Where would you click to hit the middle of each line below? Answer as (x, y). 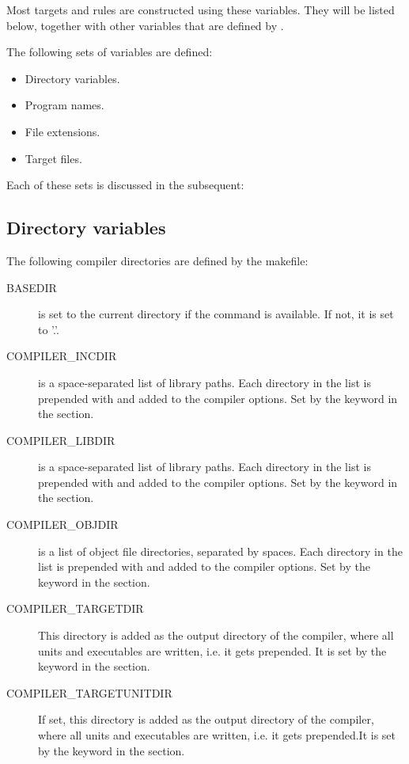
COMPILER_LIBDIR (61, 440)
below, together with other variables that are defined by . (145, 25)
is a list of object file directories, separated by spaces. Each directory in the (220, 551)
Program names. (64, 105)
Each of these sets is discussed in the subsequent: (125, 185)
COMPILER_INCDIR (62, 356)
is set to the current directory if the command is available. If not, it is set (216, 314)
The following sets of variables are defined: (110, 52)
